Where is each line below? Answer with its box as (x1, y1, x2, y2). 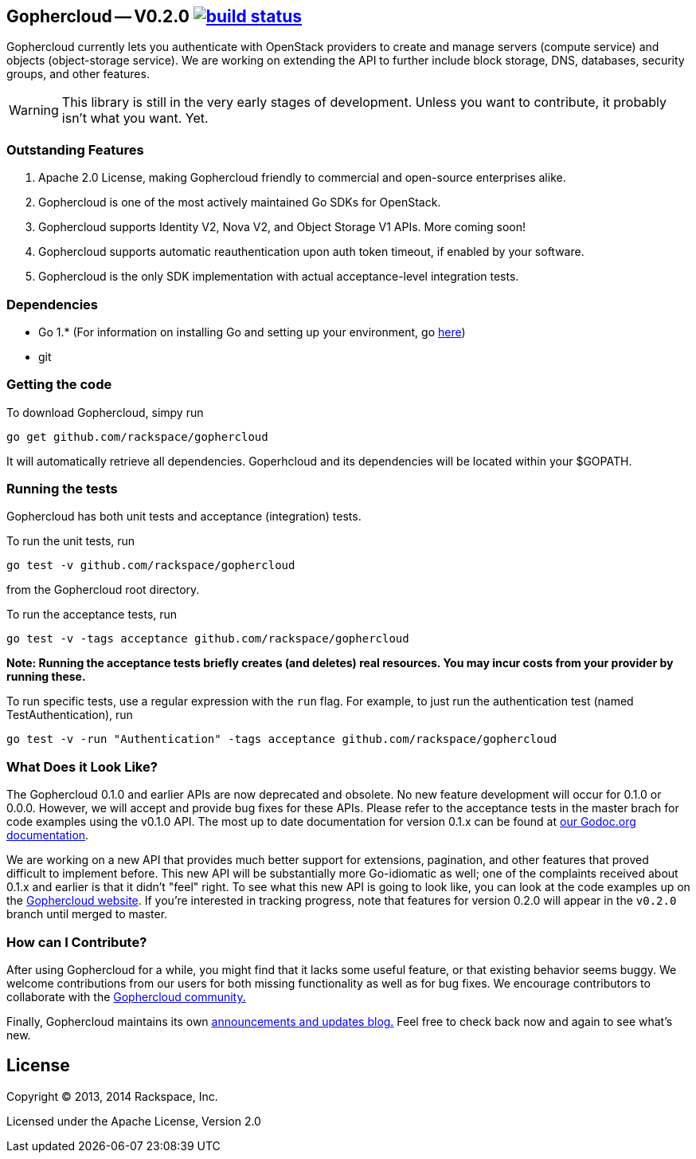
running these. (6, 670, 86, 684)
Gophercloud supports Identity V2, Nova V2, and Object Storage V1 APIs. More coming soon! (38, 220, 526, 234)
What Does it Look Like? (6, 758, 158, 775)
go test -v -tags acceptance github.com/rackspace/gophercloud (6, 632, 409, 646)
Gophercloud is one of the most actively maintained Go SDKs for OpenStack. (38, 195, 441, 210)
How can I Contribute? (6, 933, 147, 950)
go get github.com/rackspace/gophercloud (6, 430, 268, 443)
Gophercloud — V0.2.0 (6, 6, 190, 26)
